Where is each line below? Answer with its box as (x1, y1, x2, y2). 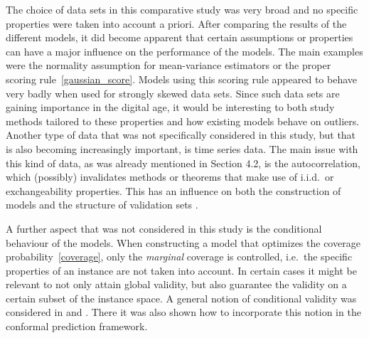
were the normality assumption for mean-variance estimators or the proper (6, 58, 331, 73)
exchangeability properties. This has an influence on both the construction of (6, 183, 341, 198)
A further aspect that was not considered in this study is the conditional (6, 221, 322, 236)
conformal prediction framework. (6, 319, 148, 334)
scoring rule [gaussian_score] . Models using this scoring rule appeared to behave (6, 71, 357, 86)
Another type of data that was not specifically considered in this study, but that (6, 127, 356, 142)
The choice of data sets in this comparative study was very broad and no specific (6, 2, 358, 16)
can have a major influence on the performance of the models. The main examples (6, 43, 363, 58)
